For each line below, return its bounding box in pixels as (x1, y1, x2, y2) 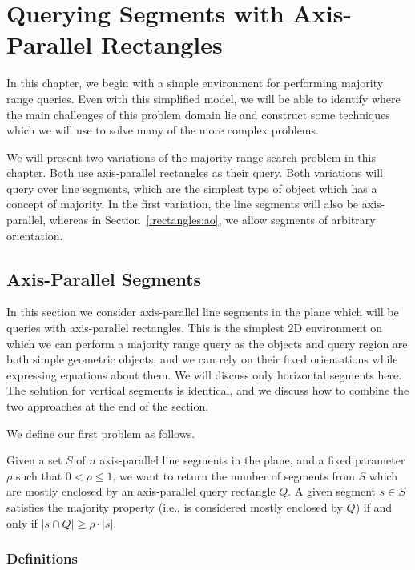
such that (15, 467, 62, 484)
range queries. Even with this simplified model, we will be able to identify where (6, 90, 401, 106)
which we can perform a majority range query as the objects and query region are (6, 335, 408, 351)
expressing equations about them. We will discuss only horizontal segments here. (6, 366, 402, 383)
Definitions (6, 548, 78, 568)
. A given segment (288, 483, 377, 500)
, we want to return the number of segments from (112, 467, 355, 484)
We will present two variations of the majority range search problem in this (6, 148, 376, 165)
